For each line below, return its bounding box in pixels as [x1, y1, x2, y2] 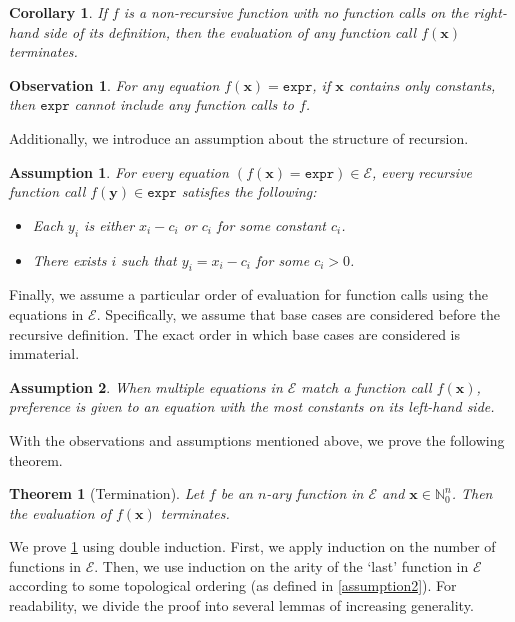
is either [84, 214, 135, 235]
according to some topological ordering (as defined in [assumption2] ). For [9, 575, 457, 596]
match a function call [301, 376, 432, 397]
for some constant [216, 214, 326, 235]
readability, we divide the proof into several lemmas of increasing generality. [9, 595, 474, 616]
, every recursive [371, 161, 473, 182]
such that [121, 249, 177, 270]
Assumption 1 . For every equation [9, 161, 229, 182]
